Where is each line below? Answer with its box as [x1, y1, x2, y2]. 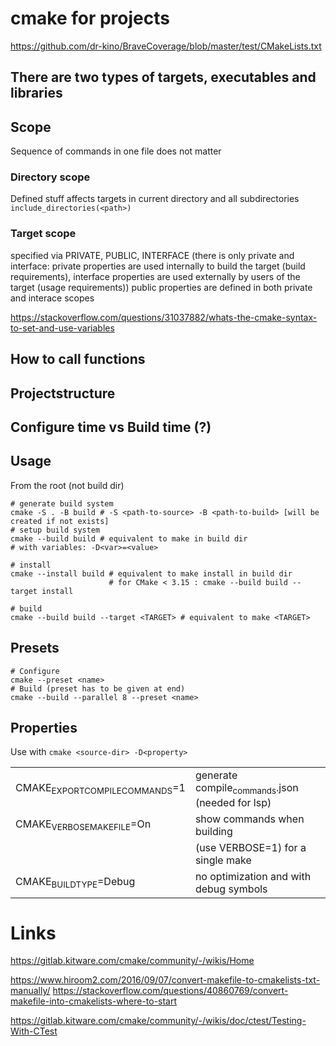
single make [194, 853, 252, 867]
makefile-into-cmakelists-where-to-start [10, 995, 178, 1007]
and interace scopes [10, 292, 95, 304]
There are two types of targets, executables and [10, 69, 317, 86]
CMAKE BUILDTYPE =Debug [15, 874, 136, 891]
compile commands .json [194, 781, 299, 797]
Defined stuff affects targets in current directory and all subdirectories [10, 193, 300, 205]
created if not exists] [10, 516, 110, 526]
